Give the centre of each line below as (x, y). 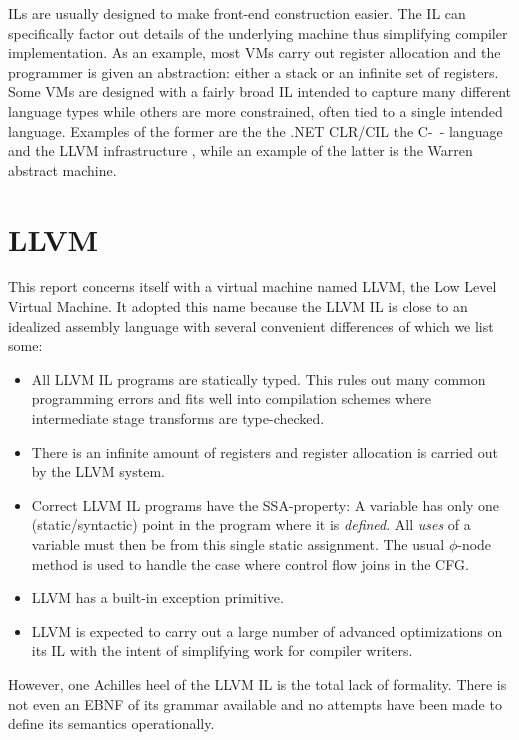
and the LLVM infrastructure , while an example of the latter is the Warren (240, 150)
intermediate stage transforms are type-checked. (178, 418)
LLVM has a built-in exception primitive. (157, 597)
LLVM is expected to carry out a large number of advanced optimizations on (267, 630)
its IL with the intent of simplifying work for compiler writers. (222, 650)
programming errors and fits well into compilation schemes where (231, 398)
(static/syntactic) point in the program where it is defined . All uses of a (251, 524)
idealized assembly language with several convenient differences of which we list (251, 325)
